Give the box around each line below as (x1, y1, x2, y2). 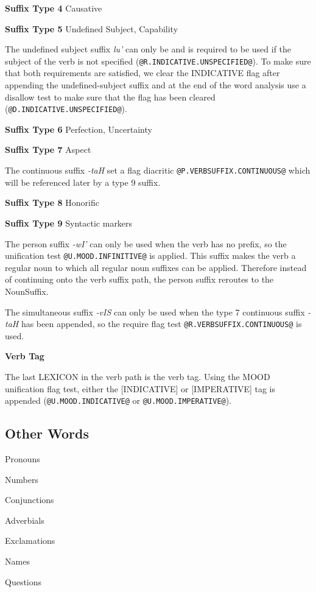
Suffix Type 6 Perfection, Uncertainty (5, 122, 152, 135)
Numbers (5, 473, 38, 485)
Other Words (5, 424, 89, 443)
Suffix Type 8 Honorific (5, 196, 99, 209)
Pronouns (5, 453, 40, 465)
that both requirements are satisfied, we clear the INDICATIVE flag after (5, 66, 280, 79)
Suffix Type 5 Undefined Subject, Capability (5, 22, 178, 35)
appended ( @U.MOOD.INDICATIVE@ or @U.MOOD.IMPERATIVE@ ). (5, 394, 232, 407)
